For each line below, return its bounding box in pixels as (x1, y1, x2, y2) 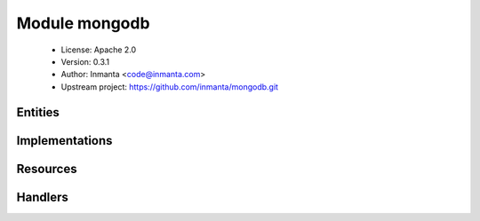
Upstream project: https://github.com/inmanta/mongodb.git (60, 81, 279, 92)
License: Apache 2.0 (60, 44, 137, 55)
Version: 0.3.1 (60, 56, 110, 67)
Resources (16, 161, 77, 177)
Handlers (16, 189, 68, 204)
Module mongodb (16, 13, 150, 33)
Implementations (16, 133, 113, 148)
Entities (16, 105, 60, 120)
